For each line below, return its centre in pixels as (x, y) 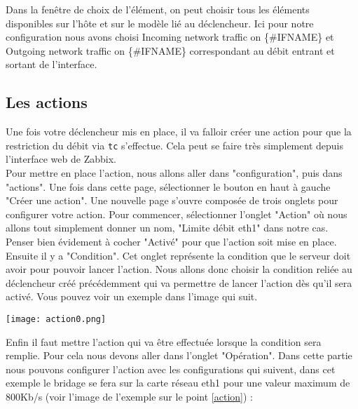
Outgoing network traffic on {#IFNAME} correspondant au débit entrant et (170, 50)
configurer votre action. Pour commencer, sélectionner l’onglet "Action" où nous (177, 214)
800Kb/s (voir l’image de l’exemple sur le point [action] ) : (129, 396)
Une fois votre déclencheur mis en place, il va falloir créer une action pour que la (179, 132)
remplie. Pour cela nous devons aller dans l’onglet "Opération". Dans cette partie (179, 355)
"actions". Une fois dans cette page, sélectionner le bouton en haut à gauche (168, 186)
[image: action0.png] (56, 319)
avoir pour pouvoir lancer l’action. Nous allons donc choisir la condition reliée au (179, 269)
